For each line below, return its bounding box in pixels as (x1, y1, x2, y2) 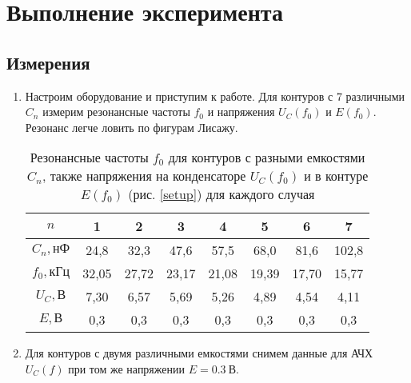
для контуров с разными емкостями (168, 148, 365, 167)
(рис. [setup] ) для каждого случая (128, 185, 315, 204)
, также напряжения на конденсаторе (42, 166, 246, 186)
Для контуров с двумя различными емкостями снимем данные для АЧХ (25, 345, 373, 361)
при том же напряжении (68, 360, 185, 377)
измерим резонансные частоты (42, 103, 190, 120)
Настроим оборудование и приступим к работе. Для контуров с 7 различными (25, 87, 405, 104)
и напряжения (207, 103, 275, 120)
